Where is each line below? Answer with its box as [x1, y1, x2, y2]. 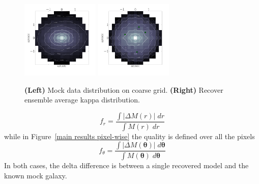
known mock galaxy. [4, 170, 67, 180]
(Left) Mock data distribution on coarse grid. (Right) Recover [24, 84, 223, 95]
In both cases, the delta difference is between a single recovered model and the [4, 160, 249, 171]
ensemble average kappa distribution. [24, 94, 140, 105]
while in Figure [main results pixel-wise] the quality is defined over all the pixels [4, 130, 255, 141]
